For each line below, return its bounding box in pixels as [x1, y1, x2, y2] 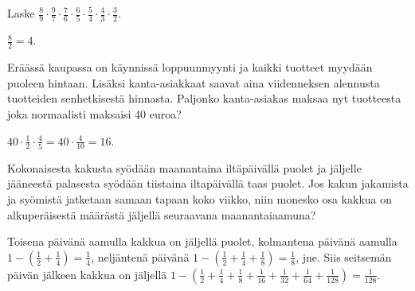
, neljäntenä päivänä [91, 248, 190, 265]
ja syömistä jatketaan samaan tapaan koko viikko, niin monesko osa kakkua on [7, 191, 392, 208]
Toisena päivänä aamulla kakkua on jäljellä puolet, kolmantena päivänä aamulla [7, 233, 397, 250]
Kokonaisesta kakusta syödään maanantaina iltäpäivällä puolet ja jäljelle [7, 159, 362, 176]
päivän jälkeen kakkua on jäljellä [7, 266, 167, 282]
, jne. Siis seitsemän [296, 248, 392, 265]
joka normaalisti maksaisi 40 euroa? [7, 105, 182, 122]
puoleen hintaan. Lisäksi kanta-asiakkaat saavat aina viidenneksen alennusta [7, 74, 380, 91]
